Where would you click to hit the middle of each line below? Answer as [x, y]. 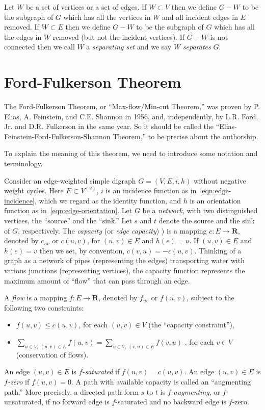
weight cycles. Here [34, 190]
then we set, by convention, [82, 250]
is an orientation [215, 200]
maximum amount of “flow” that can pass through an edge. [97, 280]
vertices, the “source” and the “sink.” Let [68, 221]
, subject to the [210, 298]
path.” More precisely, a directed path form [71, 391]
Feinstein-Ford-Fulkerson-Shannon [57, 136]
